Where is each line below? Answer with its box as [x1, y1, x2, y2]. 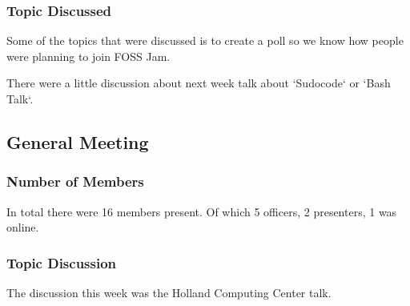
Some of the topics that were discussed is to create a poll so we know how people [6, 32, 404, 49]
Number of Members [6, 171, 144, 191]
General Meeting [6, 129, 149, 154]
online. [6, 219, 39, 236]
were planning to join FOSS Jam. [6, 47, 171, 64]
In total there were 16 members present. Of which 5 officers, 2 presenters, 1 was [6, 203, 397, 219]
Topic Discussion [6, 252, 117, 272]
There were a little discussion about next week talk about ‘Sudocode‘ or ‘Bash [6, 74, 391, 91]
